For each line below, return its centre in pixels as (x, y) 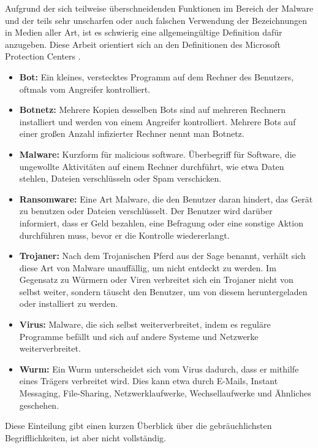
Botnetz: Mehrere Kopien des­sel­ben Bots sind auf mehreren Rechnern (152, 110)
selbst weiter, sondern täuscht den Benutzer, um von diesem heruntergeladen (163, 291)
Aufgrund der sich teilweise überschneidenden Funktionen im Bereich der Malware (159, 8)
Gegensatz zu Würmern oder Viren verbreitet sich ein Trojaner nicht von (156, 280)
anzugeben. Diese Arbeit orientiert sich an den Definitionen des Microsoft (143, 44)
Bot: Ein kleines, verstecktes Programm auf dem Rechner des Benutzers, (157, 76)
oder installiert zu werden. (69, 303)
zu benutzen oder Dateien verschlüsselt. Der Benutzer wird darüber (146, 211)
